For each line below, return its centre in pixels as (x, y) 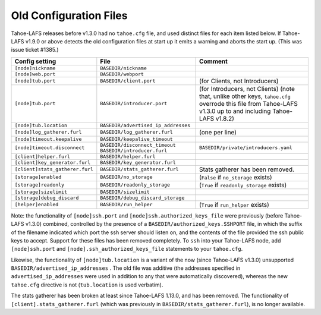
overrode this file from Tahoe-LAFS (249, 103)
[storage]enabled (38, 177)
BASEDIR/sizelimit (125, 192)
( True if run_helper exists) (235, 204)
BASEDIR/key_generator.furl (138, 163)
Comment (214, 61)
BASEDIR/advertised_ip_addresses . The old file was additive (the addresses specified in (126, 268)
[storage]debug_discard (47, 198)
